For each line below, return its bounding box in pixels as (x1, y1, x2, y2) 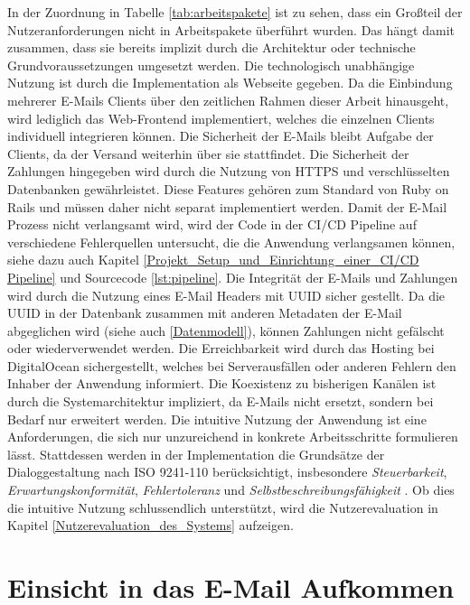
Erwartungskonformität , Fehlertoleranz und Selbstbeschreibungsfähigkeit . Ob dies (7, 480, 455, 499)
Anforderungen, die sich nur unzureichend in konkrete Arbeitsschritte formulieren (7, 427, 458, 446)
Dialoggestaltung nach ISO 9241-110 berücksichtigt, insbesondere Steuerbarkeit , (7, 462, 447, 481)
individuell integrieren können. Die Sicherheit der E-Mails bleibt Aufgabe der (7, 126, 434, 145)
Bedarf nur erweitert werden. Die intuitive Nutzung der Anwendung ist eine (7, 409, 427, 428)
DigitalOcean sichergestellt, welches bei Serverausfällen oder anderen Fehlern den (7, 356, 456, 375)
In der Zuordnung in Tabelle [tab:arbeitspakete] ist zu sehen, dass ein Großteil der (7, 3, 463, 21)
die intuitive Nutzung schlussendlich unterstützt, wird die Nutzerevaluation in (7, 498, 438, 517)
